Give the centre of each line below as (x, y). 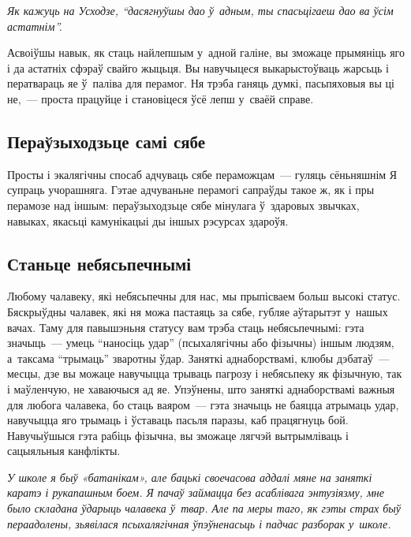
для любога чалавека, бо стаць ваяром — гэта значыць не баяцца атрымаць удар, (203, 404)
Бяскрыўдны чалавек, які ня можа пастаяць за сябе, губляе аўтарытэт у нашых (198, 311)
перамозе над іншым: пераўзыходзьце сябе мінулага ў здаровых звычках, (183, 205)
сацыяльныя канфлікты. (64, 451)
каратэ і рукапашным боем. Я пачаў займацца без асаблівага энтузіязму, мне (196, 492)
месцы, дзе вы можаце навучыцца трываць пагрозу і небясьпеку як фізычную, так (205, 373)
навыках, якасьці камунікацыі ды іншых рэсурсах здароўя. (148, 220)
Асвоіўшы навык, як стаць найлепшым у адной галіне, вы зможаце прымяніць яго (206, 52)
